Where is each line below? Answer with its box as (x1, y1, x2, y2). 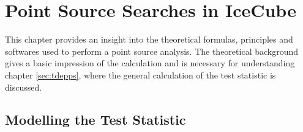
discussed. (5, 80, 42, 93)
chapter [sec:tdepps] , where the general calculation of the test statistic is (5, 68, 276, 81)
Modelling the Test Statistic (5, 110, 186, 129)
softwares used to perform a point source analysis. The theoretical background (5, 44, 299, 57)
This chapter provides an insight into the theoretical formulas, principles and (5, 33, 293, 46)
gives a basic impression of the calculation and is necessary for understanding (5, 57, 295, 69)
